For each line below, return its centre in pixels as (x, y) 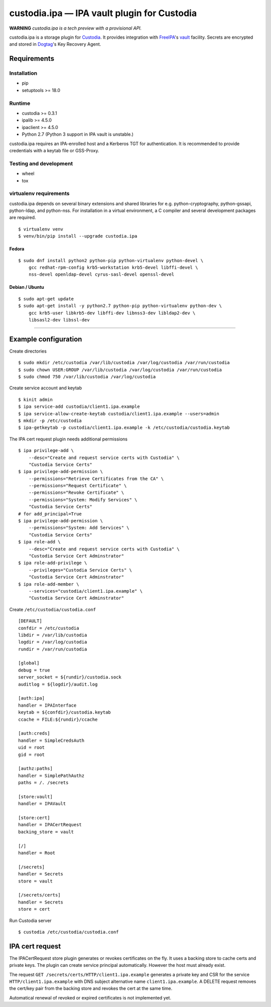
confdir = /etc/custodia (49, 628)
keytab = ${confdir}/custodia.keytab (65, 712)
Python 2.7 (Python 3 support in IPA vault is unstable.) (78, 134)
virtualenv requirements (39, 193)
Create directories (28, 351)
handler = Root (37, 853)
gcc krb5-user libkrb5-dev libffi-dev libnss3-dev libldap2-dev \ (112, 313)
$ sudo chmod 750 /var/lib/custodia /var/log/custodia (87, 377)
